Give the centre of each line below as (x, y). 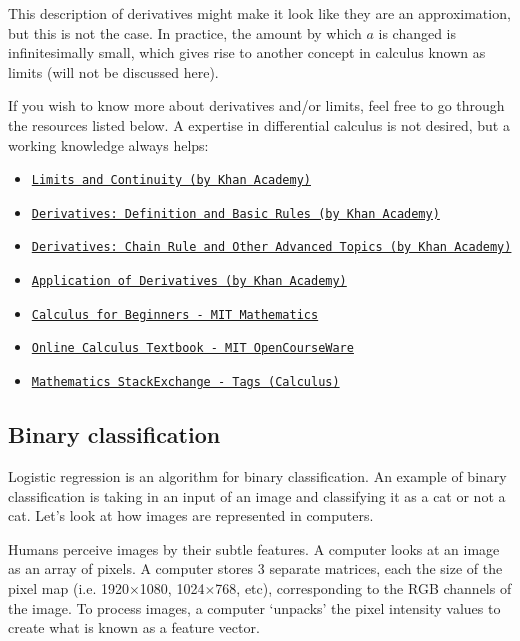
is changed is (417, 32)
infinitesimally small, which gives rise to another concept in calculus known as (247, 52)
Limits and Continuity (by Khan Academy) (171, 180)
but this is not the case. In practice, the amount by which (185, 32)
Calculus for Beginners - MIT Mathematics (175, 314)
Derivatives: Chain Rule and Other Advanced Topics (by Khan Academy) (271, 247)
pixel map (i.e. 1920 (68, 587)
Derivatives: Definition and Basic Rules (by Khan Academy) (235, 213)
